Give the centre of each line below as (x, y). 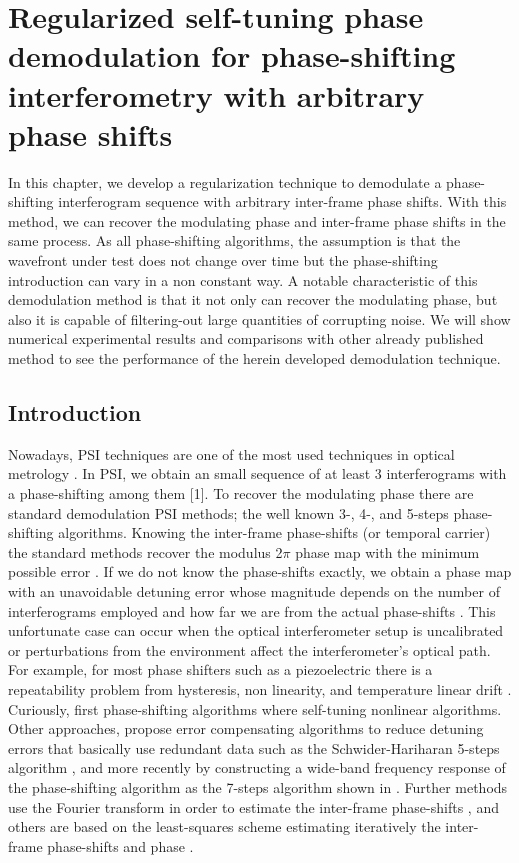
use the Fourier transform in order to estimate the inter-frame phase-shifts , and (253, 806)
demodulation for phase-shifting (232, 55)
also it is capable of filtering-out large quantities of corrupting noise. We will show (259, 318)
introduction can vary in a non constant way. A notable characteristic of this (243, 279)
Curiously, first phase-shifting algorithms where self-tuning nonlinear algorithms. (255, 708)
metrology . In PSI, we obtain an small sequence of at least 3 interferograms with (257, 473)
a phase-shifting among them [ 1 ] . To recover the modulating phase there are (241, 493)
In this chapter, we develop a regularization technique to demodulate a (225, 181)
